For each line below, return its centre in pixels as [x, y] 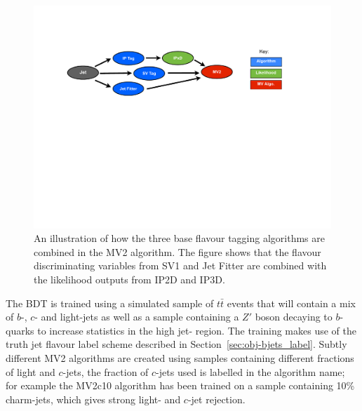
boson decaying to [294, 317]
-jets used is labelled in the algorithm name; [250, 371]
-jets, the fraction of [106, 371]
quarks [20, 330]
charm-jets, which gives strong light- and [93, 399]
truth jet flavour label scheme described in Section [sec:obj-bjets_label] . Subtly [176, 344]
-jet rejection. [216, 399]
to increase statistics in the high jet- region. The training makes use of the [197, 330]
